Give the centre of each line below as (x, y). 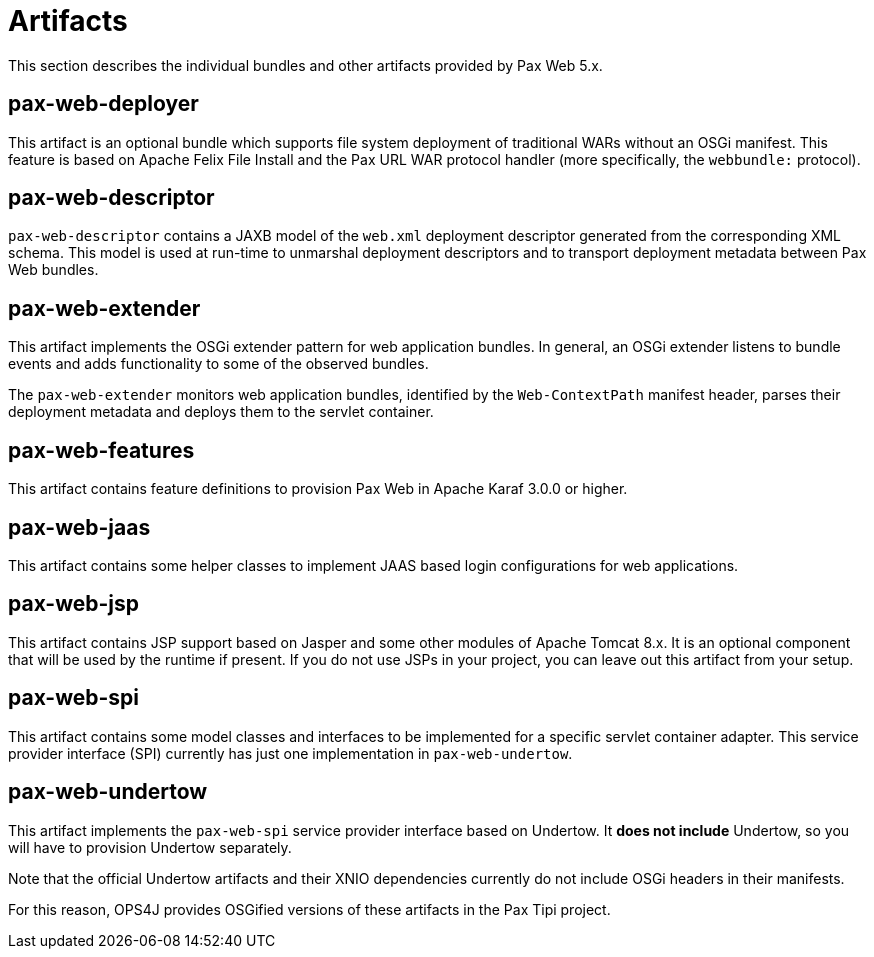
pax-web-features (101, 450)
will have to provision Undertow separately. (150, 847)
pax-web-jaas (79, 527)
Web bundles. (53, 270)
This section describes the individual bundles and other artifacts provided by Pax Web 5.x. (305, 65)
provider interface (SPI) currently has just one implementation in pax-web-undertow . (290, 753)
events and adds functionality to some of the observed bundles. (218, 364)
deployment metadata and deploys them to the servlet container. (221, 412)
